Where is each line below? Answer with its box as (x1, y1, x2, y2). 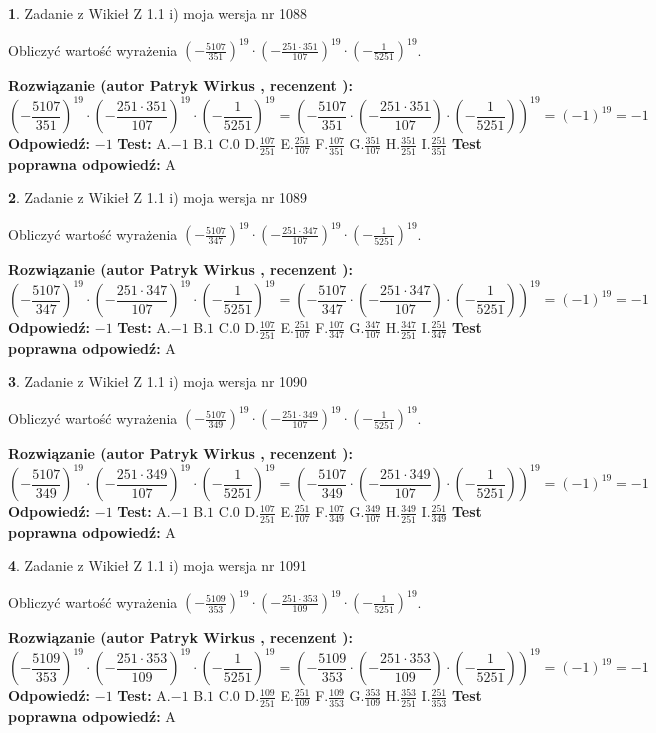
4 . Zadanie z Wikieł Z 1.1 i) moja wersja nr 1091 (8, 555, 308, 576)
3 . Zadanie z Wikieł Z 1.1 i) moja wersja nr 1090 (8, 371, 308, 392)
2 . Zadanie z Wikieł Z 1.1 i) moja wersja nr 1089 (8, 187, 308, 208)
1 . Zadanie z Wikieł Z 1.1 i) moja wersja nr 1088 (8, 3, 308, 23)
